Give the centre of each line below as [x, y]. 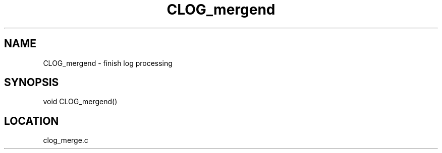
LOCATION [32, 121]
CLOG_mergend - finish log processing [108, 63]
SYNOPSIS [32, 83]
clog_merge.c [66, 140]
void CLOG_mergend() [80, 102]
